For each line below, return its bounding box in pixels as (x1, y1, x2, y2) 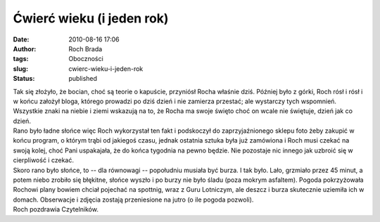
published (68, 74, 98, 83)
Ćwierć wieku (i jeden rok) (13, 11, 169, 26)
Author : (13, 44, 37, 53)
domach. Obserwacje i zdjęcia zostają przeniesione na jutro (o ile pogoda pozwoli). (13, 195, 254, 204)
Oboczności (68, 55, 103, 63)
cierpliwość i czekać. (13, 156, 74, 164)
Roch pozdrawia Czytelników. (13, 205, 99, 214)
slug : (13, 64, 28, 73)
